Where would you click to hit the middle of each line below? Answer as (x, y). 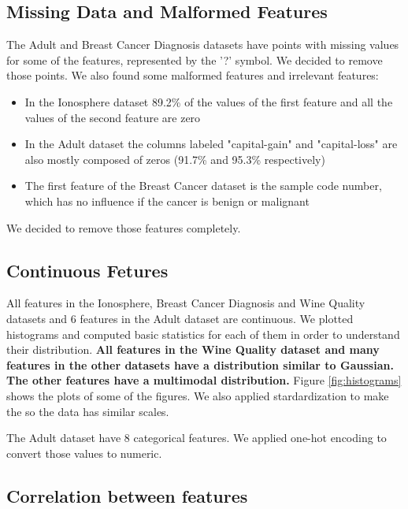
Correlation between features (127, 495)
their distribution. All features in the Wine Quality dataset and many (193, 349)
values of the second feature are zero (113, 117)
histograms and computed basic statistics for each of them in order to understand (203, 334)
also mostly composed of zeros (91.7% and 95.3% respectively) (175, 159)
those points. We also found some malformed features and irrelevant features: (193, 75)
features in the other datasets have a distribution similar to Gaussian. (200, 364)
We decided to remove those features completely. (124, 227)
